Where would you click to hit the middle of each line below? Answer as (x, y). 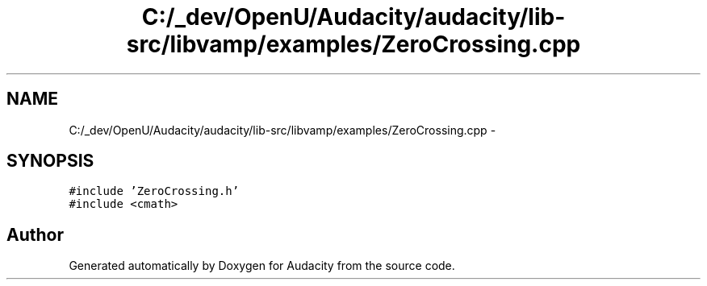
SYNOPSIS (50, 161)
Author (35, 234)
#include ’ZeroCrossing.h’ (154, 191)
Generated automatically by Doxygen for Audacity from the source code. (262, 266)
